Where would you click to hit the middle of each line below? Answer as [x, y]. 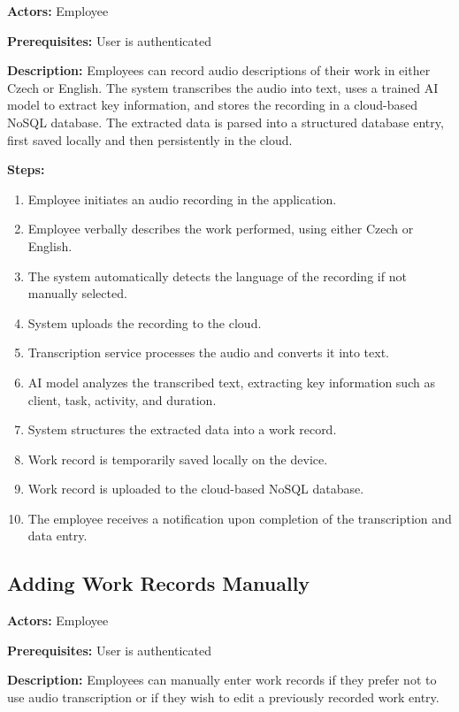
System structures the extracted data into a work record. [182, 429]
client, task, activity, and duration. [122, 399]
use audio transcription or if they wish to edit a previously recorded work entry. [223, 697]
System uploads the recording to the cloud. [145, 322]
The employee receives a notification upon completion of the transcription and [240, 518]
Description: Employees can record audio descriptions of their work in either [219, 70]
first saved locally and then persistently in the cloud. [150, 139]
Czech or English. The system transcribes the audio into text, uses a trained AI [223, 87]
